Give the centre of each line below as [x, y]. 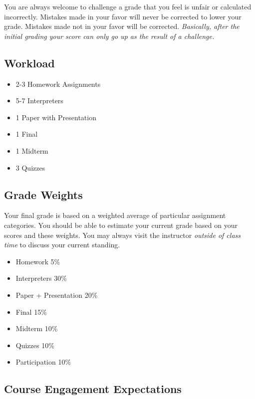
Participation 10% [43, 362]
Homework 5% [38, 261]
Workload [29, 63]
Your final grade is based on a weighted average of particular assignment [115, 215]
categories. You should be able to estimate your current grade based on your [121, 225]
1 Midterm [32, 150]
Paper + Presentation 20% [57, 295]
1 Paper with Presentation [56, 117]
